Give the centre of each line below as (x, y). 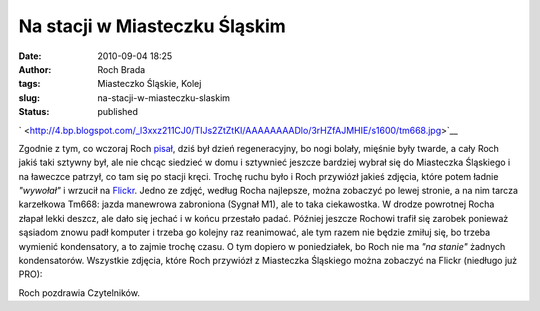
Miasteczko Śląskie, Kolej (149, 84)
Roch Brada (121, 69)
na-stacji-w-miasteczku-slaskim (163, 97)
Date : (30, 56)
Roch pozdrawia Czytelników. (79, 292)
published (118, 112)
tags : (29, 84)
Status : (34, 112)
